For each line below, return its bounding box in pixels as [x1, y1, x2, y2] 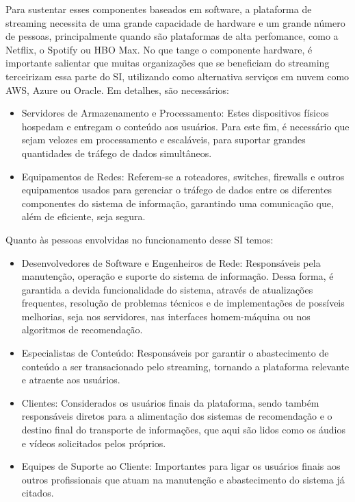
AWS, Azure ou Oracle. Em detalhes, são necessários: [5, 82, 229, 97]
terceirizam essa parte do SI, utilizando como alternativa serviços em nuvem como [5, 69, 350, 83]
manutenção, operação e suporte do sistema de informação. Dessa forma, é [21, 269, 334, 283]
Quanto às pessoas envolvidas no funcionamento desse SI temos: [5, 232, 274, 246]
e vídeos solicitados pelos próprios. [21, 435, 166, 450]
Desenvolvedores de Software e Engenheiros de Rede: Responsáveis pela [21, 255, 321, 270]
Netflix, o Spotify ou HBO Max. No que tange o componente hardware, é [5, 42, 313, 56]
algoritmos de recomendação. [21, 322, 143, 337]
